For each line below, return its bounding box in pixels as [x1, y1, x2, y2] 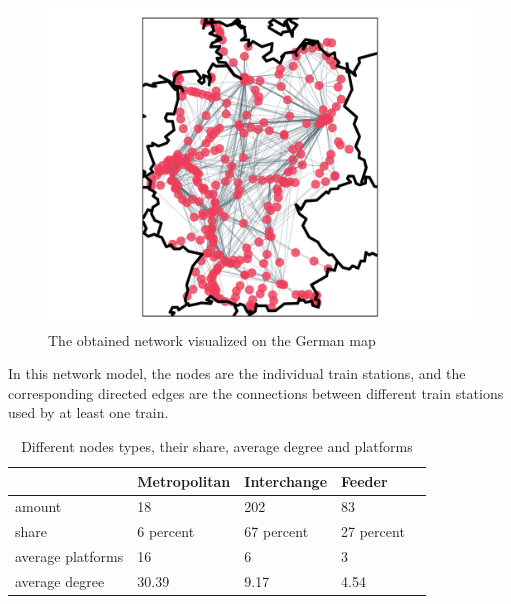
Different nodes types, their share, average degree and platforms [21, 435, 413, 456]
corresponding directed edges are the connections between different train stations [8, 382, 504, 403]
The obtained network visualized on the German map [48, 329, 376, 350]
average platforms [15, 546, 124, 567]
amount [15, 496, 62, 517]
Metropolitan [137, 470, 231, 491]
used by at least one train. [8, 402, 169, 423]
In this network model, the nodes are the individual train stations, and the [8, 363, 466, 384]
